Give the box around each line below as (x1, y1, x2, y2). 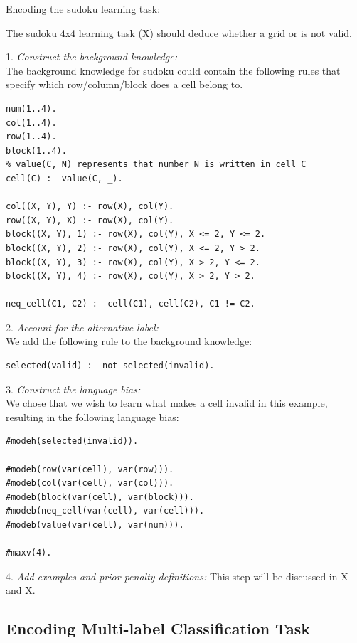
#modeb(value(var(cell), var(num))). (6, 520, 184, 530)
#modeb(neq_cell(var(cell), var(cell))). (6, 506, 205, 516)
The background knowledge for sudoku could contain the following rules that (6, 63, 341, 78)
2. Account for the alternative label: (6, 319, 159, 334)
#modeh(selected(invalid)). (6, 436, 139, 447)
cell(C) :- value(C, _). (6, 173, 123, 184)
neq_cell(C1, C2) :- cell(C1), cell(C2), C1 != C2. (6, 299, 255, 309)
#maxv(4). (6, 548, 52, 558)
